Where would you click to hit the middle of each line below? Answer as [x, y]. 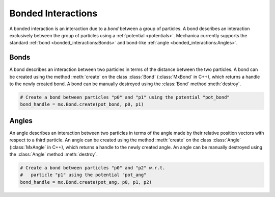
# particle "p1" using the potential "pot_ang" [83, 175]
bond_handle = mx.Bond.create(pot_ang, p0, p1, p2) [86, 182]
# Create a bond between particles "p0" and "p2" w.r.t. [93, 168]
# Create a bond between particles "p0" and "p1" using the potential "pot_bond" [125, 97]
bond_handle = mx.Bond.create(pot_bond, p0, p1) [82, 104]
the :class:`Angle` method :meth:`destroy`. [53, 154]
